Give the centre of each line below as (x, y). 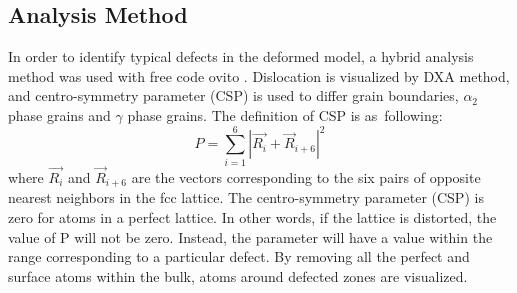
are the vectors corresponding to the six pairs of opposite (306, 176)
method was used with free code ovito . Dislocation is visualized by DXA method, (259, 75)
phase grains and (59, 114)
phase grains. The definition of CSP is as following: (285, 114)
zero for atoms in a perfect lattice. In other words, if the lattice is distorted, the (252, 216)
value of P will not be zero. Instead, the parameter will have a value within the (250, 236)
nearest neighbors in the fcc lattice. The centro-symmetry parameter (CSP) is (246, 197)
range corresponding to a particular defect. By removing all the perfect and (239, 256)
